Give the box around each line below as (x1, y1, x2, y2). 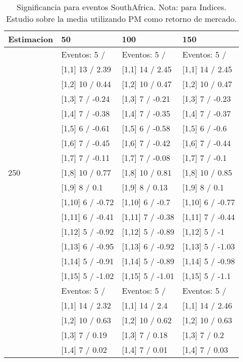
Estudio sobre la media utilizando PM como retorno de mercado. (6, 13, 237, 24)
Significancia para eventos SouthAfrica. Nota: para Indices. (16, 1, 227, 13)
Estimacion (8, 33, 53, 45)
